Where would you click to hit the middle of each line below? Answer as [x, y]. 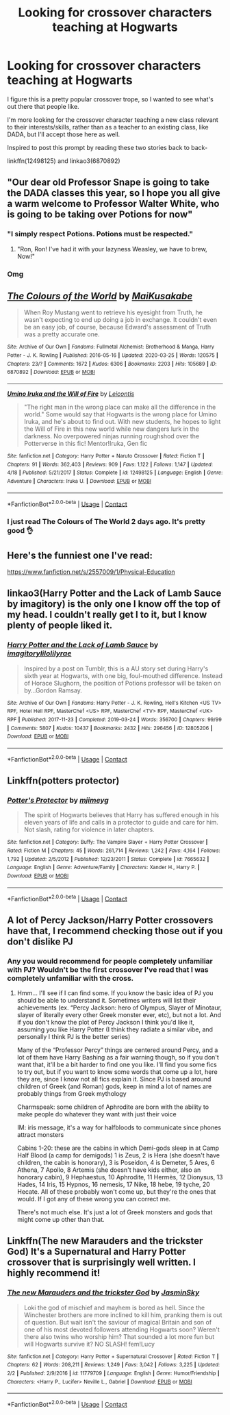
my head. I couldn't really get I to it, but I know [107, 615]
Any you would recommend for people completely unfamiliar [110, 961]
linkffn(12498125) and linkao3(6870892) [64, 161]
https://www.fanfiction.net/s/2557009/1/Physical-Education [91, 572]
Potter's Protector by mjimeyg [58, 800]
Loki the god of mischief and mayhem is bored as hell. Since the [114, 1307]
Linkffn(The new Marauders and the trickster [105, 1241]
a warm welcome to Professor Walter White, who [113, 204]
